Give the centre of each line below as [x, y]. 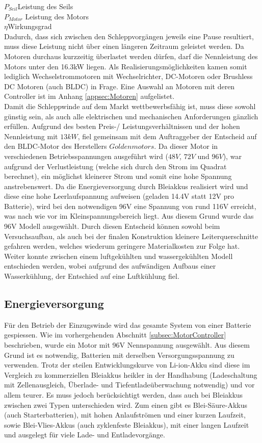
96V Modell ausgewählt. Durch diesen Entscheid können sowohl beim [112, 226]
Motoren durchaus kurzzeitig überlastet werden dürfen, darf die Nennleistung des [131, 56]
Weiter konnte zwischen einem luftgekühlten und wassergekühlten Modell [119, 256]
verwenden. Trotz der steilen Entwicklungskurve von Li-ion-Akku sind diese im [127, 365]
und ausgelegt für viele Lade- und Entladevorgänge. [85, 435]
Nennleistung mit [31, 136]
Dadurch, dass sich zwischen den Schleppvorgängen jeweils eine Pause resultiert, [129, 36]
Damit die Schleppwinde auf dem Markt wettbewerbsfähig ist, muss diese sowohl [130, 106]
